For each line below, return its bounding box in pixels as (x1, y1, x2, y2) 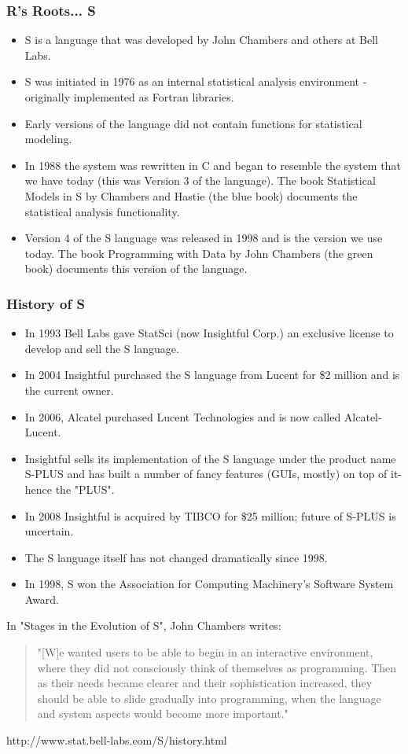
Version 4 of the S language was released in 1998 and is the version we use (24, 230, 383, 246)
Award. (24, 590, 60, 607)
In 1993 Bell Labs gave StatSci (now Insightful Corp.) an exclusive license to (24, 325, 394, 341)
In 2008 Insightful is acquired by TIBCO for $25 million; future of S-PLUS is (24, 507, 396, 524)
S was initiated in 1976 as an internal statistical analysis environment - (24, 73, 367, 90)
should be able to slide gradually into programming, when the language (37, 690, 381, 706)
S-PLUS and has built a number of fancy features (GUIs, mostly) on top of (24, 465, 388, 482)
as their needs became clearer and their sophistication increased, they (37, 675, 373, 691)
